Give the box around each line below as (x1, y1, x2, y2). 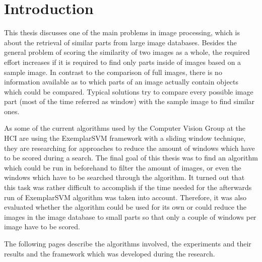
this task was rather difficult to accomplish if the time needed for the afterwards (4, 182, 252, 193)
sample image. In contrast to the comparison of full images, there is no (4, 66, 222, 77)
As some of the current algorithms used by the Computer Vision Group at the (4, 123, 245, 133)
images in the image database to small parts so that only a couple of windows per (4, 211, 256, 222)
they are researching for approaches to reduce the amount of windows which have (4, 142, 255, 153)
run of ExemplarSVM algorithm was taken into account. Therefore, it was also (4, 192, 246, 202)
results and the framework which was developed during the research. (4, 248, 215, 258)
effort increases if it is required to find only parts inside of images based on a (4, 56, 241, 67)
